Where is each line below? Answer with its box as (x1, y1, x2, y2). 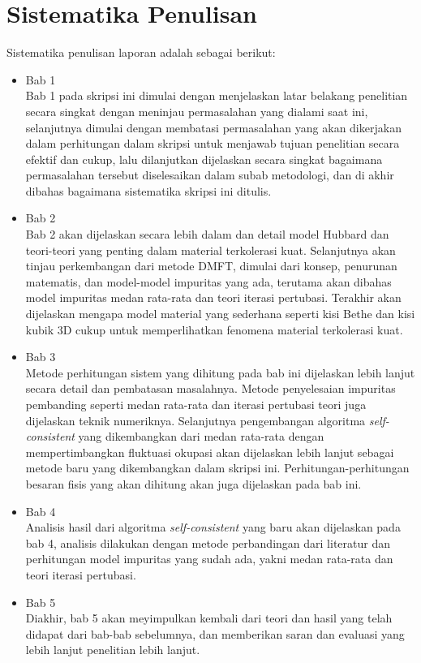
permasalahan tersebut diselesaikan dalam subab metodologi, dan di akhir (25, 166, 394, 183)
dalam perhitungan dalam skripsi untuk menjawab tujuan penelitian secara (25, 135, 400, 152)
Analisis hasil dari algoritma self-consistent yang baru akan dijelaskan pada (25, 519, 401, 536)
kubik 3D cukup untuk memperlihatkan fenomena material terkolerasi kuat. (25, 321, 403, 338)
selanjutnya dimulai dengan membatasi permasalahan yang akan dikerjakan (25, 118, 402, 136)
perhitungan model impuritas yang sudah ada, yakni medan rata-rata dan (25, 550, 393, 567)
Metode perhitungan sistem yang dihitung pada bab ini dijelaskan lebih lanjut (25, 364, 415, 381)
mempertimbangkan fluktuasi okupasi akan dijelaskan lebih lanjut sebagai (25, 443, 394, 460)
